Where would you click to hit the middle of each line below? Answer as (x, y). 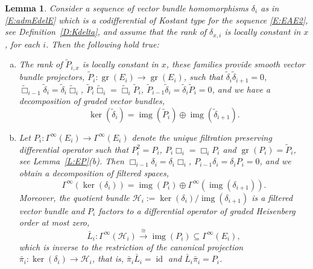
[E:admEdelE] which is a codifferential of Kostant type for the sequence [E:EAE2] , (156, 20)
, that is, (108, 258)
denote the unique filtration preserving (202, 137)
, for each (23, 44)
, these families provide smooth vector (236, 64)
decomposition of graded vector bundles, (92, 101)
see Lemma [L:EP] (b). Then (71, 161)
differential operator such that (74, 149)
